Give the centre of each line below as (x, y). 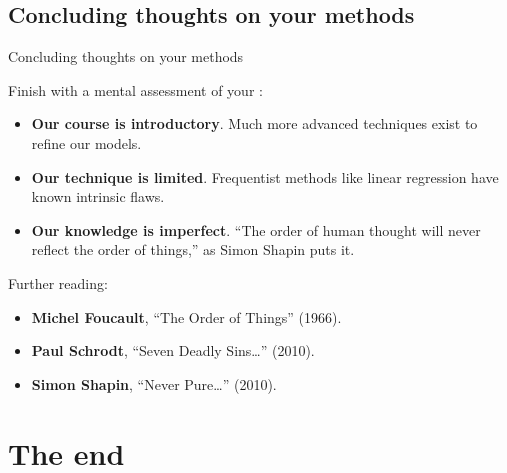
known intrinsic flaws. (98, 196)
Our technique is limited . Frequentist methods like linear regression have (265, 176)
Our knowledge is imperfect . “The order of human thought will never (256, 229)
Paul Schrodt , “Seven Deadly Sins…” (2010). (173, 350)
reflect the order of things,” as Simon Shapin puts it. (193, 249)
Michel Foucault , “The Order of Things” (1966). (186, 316)
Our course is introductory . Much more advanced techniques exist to (254, 123)
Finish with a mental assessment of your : (135, 89)
